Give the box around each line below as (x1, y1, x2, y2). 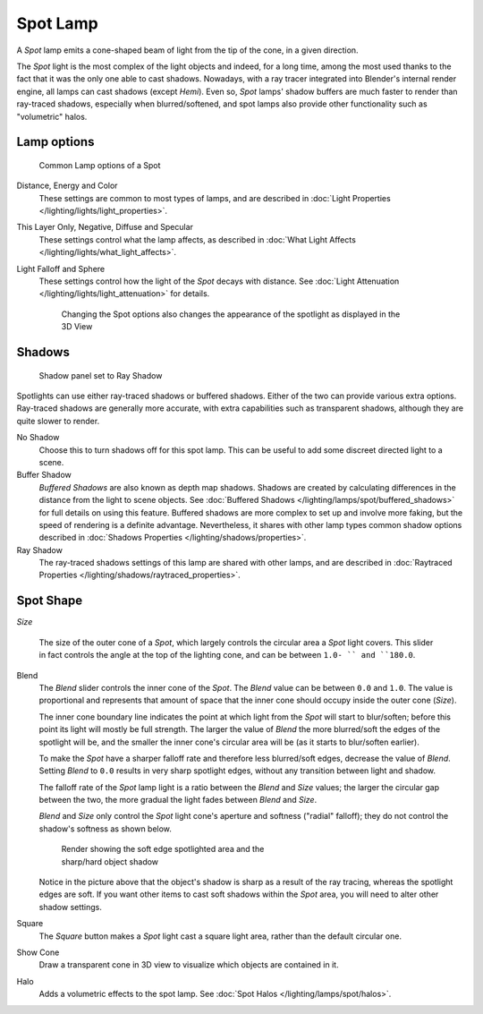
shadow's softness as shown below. (38, 823, 172, 834)
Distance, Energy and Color (16, 180, 118, 192)
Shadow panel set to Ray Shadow (38, 370, 163, 380)
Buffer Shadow (16, 470, 72, 481)
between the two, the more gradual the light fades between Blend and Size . (38, 795, 318, 805)
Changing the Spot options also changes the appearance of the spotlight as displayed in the (61, 309, 401, 320)
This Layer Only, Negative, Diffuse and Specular (16, 222, 194, 233)
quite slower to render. (16, 415, 100, 426)
